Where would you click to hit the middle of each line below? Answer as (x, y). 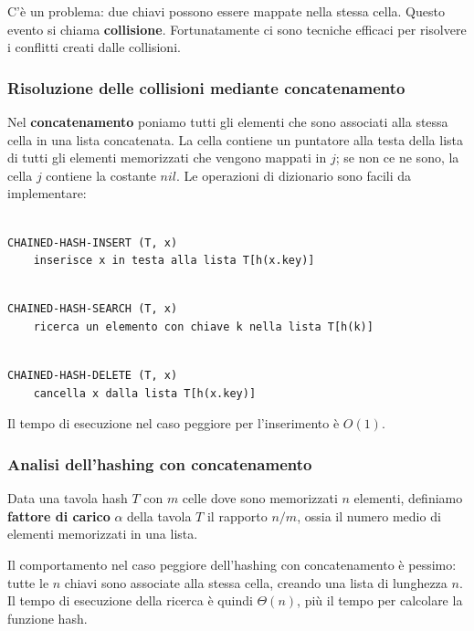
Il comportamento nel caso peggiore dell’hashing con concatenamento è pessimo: (232, 564)
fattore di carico (59, 515)
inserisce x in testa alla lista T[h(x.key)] (174, 261)
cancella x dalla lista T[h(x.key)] (145, 393)
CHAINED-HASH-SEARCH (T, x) (93, 309)
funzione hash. (47, 618)
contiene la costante (101, 175)
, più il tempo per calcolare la (380, 600)
